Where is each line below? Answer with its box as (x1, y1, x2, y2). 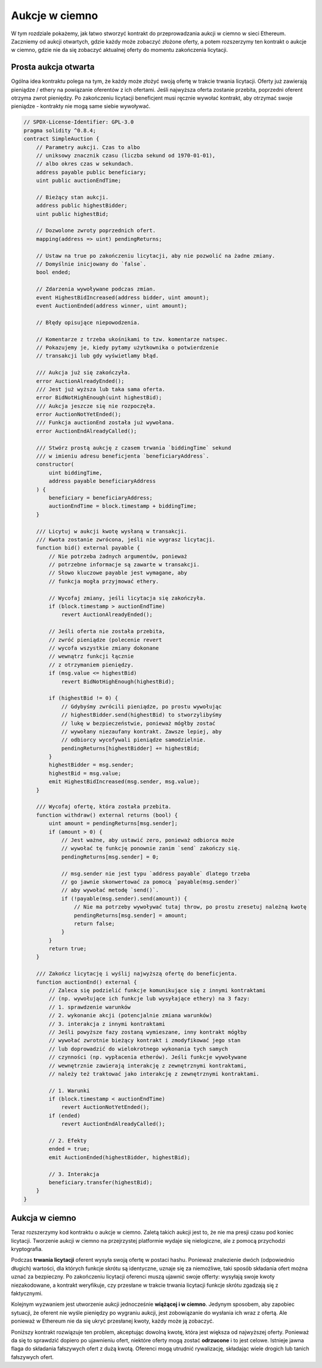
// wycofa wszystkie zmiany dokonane (48, 645, 159, 651)
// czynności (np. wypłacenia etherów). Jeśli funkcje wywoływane (48, 1054, 247, 1061)
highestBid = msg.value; (48, 770, 122, 777)
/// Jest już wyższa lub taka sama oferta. (36, 385, 165, 393)
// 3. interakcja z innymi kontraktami (48, 1020, 165, 1027)
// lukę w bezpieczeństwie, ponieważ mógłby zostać (61, 719, 216, 727)
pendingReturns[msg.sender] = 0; (61, 853, 159, 860)
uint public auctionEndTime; (36, 177, 122, 184)
